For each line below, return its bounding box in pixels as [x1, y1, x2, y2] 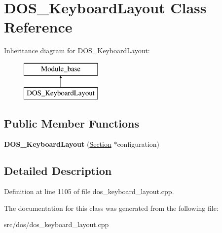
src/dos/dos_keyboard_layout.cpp [4, 219, 109, 230]
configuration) [117, 139, 160, 149]
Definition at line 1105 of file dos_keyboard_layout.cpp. [4, 186, 174, 197]
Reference [4, 17, 73, 37]
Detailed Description [4, 163, 112, 178]
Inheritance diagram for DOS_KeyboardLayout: [4, 45, 150, 56]
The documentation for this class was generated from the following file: [4, 202, 219, 213]
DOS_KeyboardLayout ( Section [4, 139, 111, 149]
